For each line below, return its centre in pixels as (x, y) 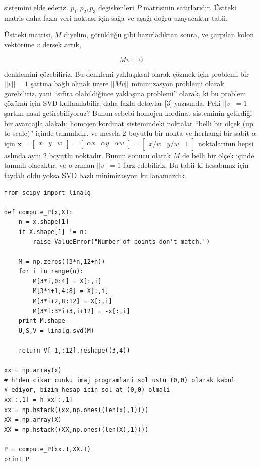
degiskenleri (116, 7)
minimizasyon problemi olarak (178, 83)
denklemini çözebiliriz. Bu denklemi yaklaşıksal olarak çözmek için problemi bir (127, 73)
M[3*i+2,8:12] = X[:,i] (73, 301)
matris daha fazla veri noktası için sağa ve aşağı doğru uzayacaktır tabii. (116, 17)
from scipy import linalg (47, 192)
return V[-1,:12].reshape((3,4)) (74, 351)
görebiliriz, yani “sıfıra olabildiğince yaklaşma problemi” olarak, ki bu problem (125, 93)
